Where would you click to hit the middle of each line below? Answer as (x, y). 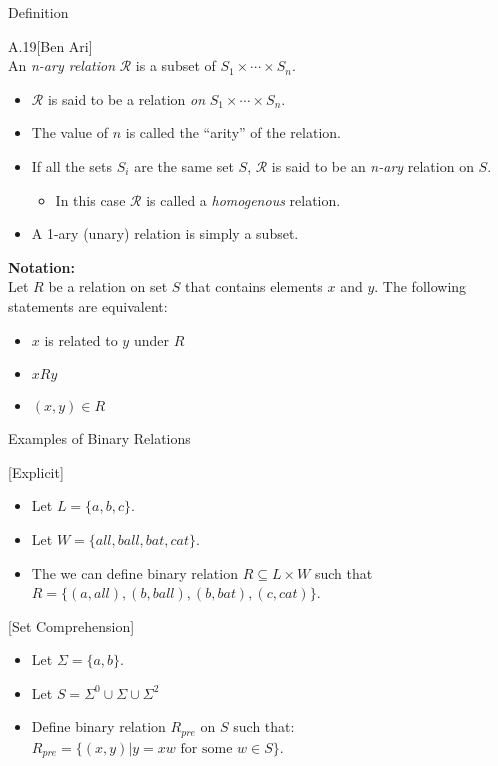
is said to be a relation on (126, 98)
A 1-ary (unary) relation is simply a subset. (165, 233)
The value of (70, 132)
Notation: (41, 266)
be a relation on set (108, 286)
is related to (81, 339)
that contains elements (254, 286)
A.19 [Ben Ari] (50, 45)
